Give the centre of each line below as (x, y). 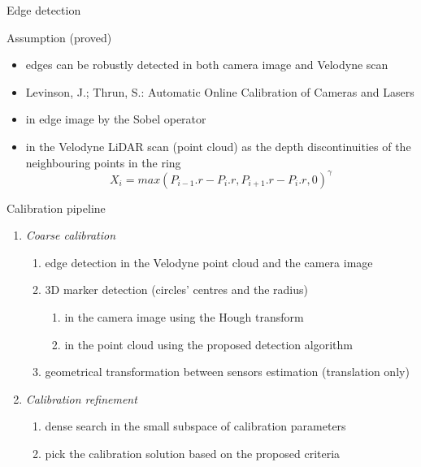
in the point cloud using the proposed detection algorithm (208, 344)
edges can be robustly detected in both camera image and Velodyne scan (207, 65)
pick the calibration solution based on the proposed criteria (193, 453)
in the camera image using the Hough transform (184, 317)
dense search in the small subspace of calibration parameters (195, 426)
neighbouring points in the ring (103, 162)
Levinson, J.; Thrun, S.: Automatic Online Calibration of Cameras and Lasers (220, 91)
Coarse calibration (71, 235)
